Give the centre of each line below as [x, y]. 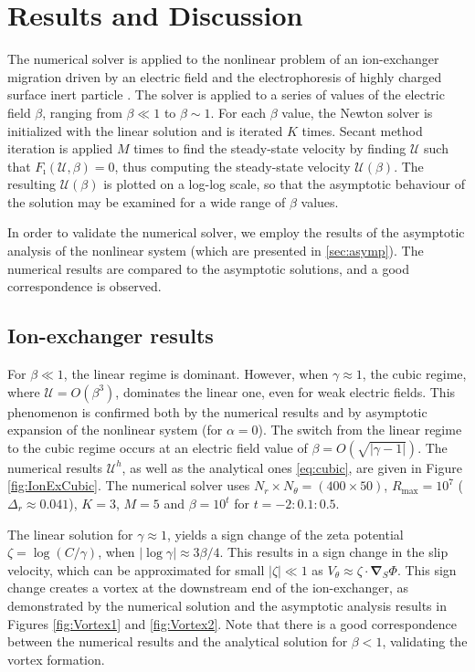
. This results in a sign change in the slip [334, 552]
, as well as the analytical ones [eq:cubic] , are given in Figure [292, 467]
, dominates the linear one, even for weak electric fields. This [285, 391]
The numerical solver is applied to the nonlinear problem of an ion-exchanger [223, 59]
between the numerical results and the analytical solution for [178, 641]
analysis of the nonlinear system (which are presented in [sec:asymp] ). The [216, 251]
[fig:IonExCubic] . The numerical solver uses [129, 485]
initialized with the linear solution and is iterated [145, 130]
